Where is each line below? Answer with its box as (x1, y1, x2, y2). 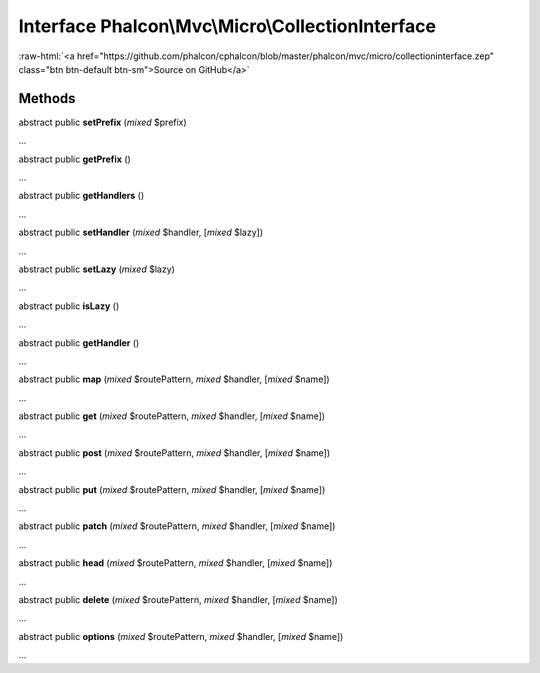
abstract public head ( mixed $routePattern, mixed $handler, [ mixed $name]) (18, 557, 333, 569)
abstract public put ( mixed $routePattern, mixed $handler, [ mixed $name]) (18, 483, 326, 495)
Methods (18, 90, 76, 107)
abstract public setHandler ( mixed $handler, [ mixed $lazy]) (18, 226, 264, 239)
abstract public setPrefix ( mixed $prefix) (18, 116, 187, 128)
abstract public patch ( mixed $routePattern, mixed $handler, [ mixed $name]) (18, 520, 336, 532)
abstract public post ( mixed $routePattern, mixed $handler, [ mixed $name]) (18, 446, 331, 459)
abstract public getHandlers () (18, 190, 145, 202)
